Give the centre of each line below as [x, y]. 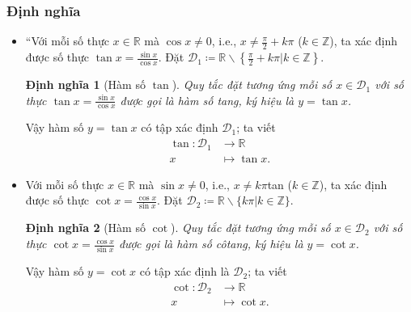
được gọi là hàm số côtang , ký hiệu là [211, 244]
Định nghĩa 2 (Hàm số [85, 228]
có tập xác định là [184, 271]
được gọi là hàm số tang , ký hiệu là [207, 100]
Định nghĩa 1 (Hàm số [85, 84]
